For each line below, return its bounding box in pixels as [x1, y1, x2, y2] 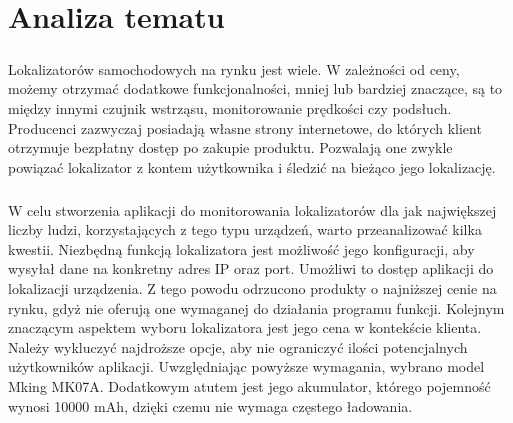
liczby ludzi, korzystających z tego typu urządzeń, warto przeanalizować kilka [8, 219, 482, 240]
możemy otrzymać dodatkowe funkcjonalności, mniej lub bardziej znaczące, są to [8, 78, 503, 99]
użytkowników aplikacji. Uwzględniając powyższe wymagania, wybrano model [8, 356, 485, 377]
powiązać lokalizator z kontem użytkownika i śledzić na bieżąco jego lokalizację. [8, 156, 496, 177]
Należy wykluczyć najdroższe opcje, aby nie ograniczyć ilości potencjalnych [8, 336, 468, 357]
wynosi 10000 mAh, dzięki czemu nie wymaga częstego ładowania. [8, 395, 413, 416]
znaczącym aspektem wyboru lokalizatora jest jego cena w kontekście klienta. [8, 317, 482, 338]
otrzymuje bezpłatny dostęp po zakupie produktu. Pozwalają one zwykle [8, 137, 453, 158]
